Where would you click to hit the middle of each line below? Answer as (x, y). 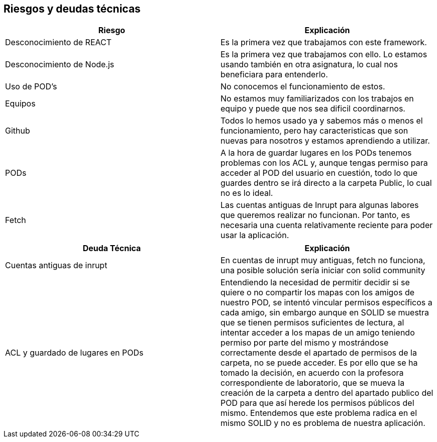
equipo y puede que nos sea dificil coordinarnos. (313, 109)
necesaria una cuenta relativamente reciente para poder (327, 225)
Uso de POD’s (31, 87)
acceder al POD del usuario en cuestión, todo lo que (319, 173)
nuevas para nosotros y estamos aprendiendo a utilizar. (325, 141)
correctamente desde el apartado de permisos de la (319, 353)
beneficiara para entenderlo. (274, 75)
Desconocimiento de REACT (59, 42)
